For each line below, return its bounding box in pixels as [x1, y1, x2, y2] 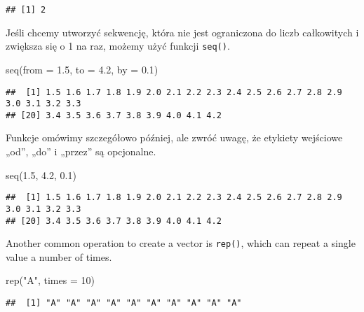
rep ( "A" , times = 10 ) [6, 273, 95, 288]
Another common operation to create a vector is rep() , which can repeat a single [6, 236, 356, 250]
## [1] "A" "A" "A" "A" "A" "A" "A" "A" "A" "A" [6, 298, 242, 309]
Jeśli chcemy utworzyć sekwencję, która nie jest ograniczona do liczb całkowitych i [6, 24, 359, 39]
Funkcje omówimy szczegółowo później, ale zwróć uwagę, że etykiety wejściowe [6, 130, 343, 145]
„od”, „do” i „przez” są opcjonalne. [6, 144, 156, 159]
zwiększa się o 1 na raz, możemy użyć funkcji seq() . [6, 38, 230, 53]
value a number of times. [6, 249, 112, 264]
